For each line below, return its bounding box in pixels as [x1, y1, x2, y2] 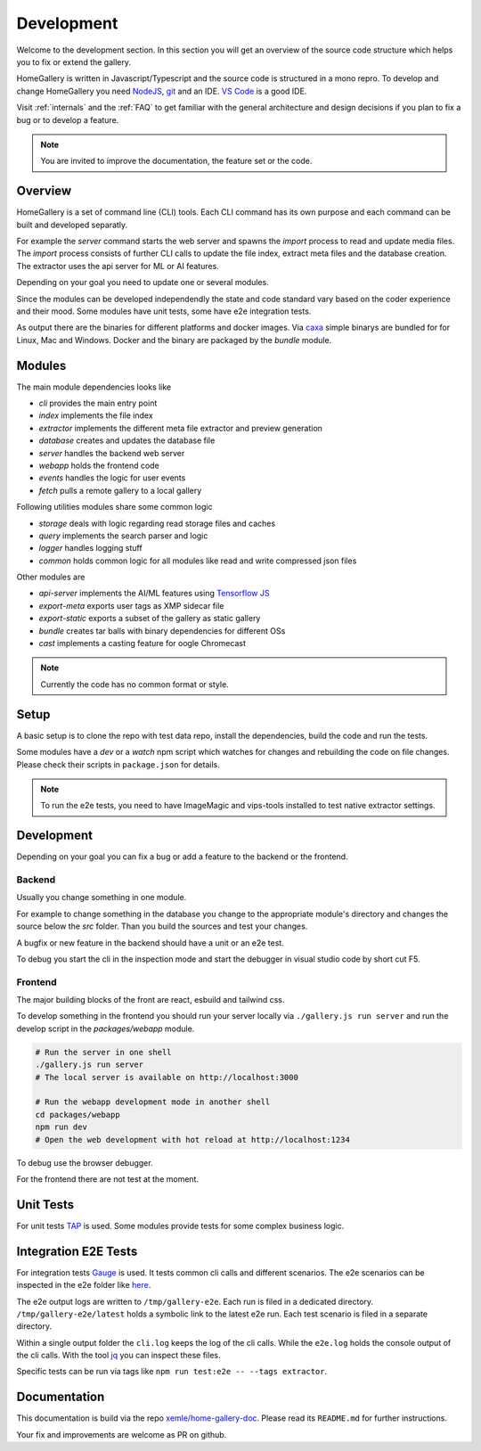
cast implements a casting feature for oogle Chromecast [38, 638, 247, 649]
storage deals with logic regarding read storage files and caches [38, 518, 276, 529]
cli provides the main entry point [38, 398, 158, 408]
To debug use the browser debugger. [16, 1157, 153, 1168]
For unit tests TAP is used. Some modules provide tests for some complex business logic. [16, 1220, 345, 1231]
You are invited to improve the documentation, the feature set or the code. [40, 156, 313, 167]
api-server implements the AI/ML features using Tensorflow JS [38, 588, 270, 599]
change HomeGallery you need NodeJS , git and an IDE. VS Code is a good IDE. [16, 86, 307, 96]
